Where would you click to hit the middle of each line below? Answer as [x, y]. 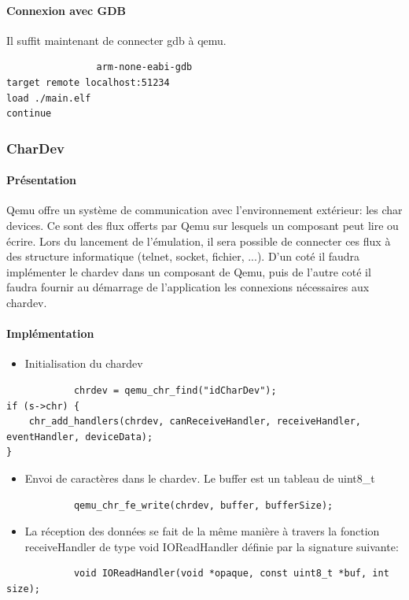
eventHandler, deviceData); [80, 437]
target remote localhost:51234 [88, 82]
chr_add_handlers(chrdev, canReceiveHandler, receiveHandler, [195, 422]
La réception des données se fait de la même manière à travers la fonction [202, 531]
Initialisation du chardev [84, 363]
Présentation [42, 180]
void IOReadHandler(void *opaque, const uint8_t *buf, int [231, 574]
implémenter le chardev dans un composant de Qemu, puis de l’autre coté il [189, 271]
